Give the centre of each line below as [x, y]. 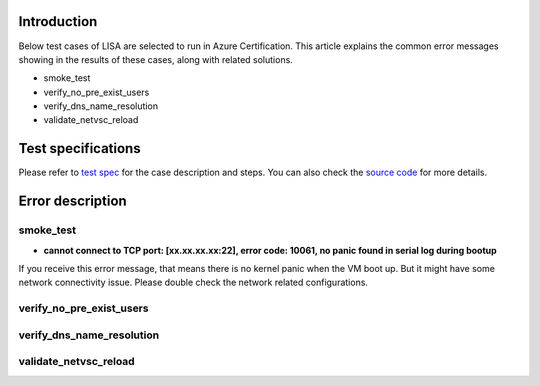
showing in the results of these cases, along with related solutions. [156, 59]
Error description [72, 201]
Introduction [58, 21]
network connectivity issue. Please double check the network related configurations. [193, 282]
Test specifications [79, 148]
